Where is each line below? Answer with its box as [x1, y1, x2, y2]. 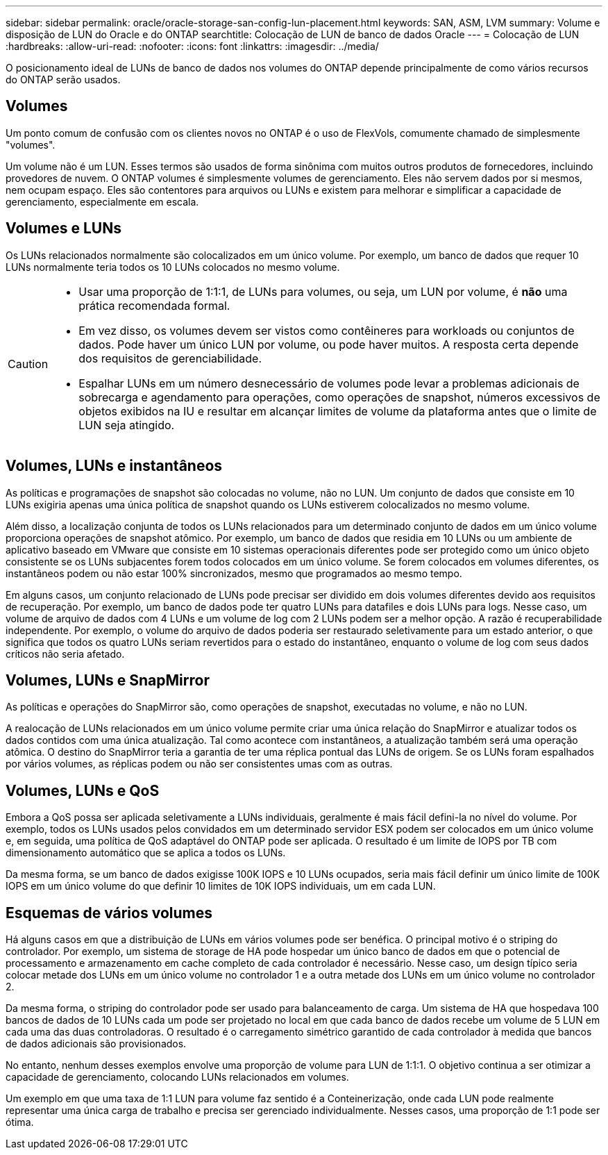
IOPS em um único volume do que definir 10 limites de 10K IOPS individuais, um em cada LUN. [6, 880, 436, 892]
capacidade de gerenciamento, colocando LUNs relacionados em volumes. [6, 1071, 349, 1083]
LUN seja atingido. [78, 417, 175, 432]
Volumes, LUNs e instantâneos [6, 457, 223, 475]
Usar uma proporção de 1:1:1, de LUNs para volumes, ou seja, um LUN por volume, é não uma [78, 284, 568, 299]
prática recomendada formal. [78, 298, 230, 313]
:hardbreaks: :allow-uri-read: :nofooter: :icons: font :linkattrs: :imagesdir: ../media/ [6, 40, 379, 52]
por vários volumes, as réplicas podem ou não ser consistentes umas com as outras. [6, 758, 393, 770]
